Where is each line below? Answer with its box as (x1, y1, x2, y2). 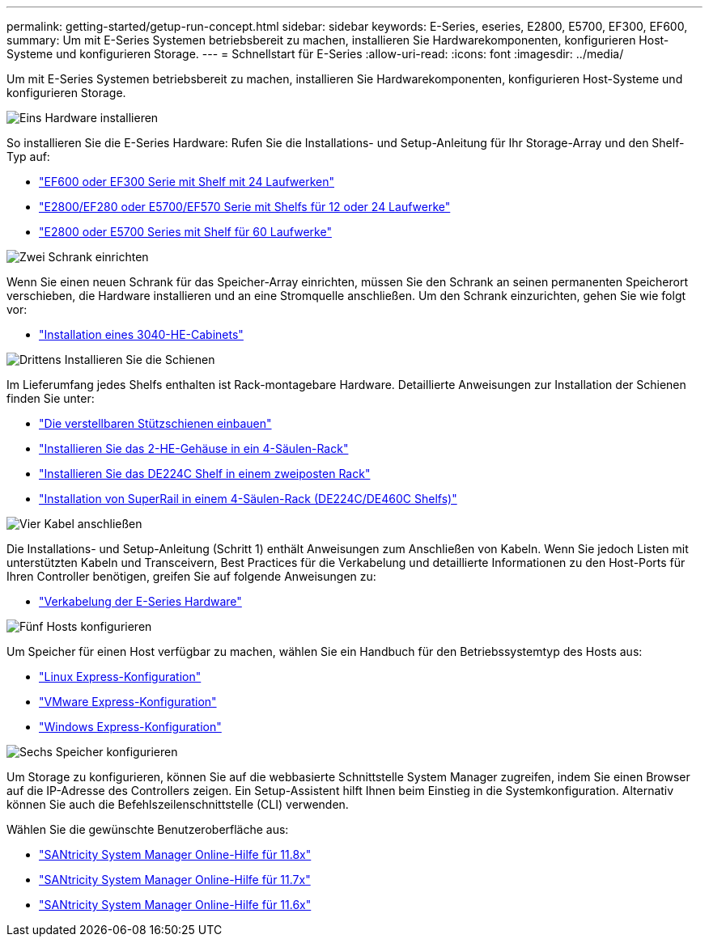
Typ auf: (6, 150, 50, 163)
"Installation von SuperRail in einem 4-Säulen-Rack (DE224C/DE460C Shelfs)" (39, 492, 457, 505)
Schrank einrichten (48, 250, 149, 264)
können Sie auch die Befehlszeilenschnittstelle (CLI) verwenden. (6, 797, 349, 811)
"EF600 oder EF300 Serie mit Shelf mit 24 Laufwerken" (39, 175, 334, 188)
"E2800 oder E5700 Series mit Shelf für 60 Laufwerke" (39, 225, 332, 239)
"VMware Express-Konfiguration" (39, 695, 217, 708)
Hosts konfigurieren (46, 620, 152, 633)
